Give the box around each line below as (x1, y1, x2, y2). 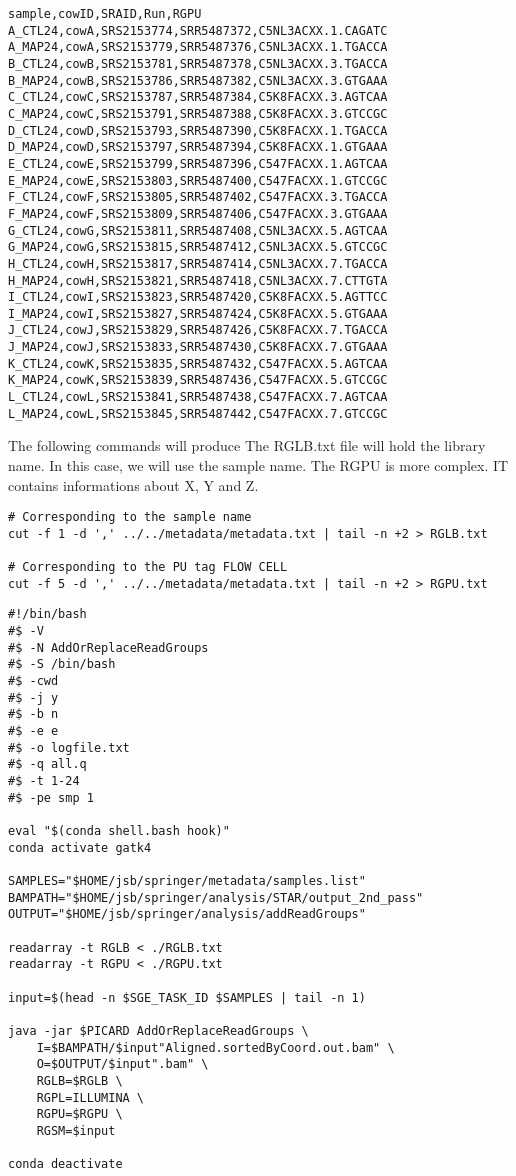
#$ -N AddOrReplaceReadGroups (8, 640, 209, 655)
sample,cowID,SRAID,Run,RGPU (8, 7, 202, 21)
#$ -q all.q (8, 757, 87, 772)
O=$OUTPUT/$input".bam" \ (36, 1057, 209, 1072)
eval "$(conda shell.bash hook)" (8, 824, 230, 838)
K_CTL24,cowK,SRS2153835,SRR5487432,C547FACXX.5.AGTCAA (8, 356, 388, 371)
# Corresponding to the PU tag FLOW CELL (8, 560, 288, 575)
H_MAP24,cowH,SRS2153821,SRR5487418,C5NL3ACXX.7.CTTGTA (8, 273, 388, 288)
